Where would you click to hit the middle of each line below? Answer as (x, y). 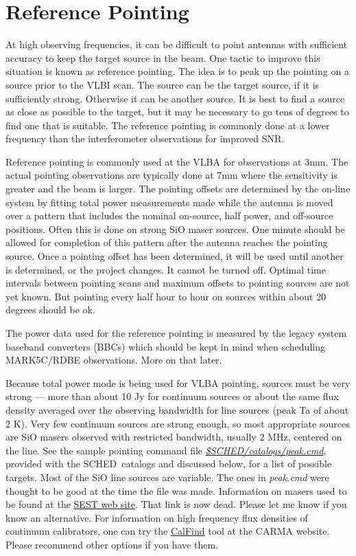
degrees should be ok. (50, 310)
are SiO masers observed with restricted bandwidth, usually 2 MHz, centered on (174, 437)
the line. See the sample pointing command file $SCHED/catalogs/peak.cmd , (166, 450)
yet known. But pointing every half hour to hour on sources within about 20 (166, 296)
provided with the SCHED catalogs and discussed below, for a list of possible (169, 464)
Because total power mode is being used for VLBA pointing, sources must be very (178, 382)
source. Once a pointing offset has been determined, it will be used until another (175, 256)
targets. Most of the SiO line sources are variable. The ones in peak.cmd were (167, 477)
